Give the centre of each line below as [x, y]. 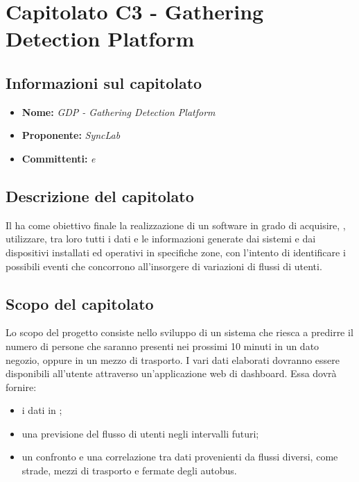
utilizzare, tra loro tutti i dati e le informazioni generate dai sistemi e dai [161, 239]
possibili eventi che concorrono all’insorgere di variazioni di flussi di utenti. [164, 266]
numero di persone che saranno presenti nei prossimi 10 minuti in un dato [163, 346]
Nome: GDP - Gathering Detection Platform [119, 111]
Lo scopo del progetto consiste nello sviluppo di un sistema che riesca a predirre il [179, 332]
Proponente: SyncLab [71, 135]
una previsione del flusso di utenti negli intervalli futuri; [140, 433]
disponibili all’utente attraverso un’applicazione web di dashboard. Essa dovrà [171, 373]
